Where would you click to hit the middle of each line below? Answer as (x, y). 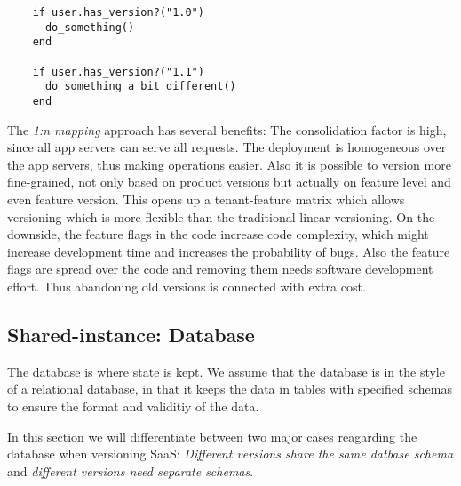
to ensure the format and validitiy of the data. (133, 406)
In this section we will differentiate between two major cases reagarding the (212, 436)
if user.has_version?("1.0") (118, 12)
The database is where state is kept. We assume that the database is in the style (226, 371)
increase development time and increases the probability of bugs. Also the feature (229, 251)
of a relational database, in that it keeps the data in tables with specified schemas (230, 389)
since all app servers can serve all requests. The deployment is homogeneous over (227, 147)
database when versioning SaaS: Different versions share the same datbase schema (230, 454)
